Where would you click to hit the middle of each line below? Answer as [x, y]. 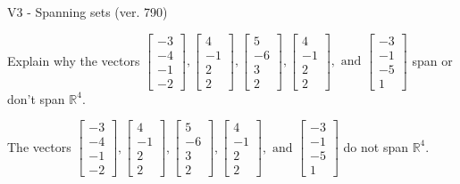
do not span [376, 146]
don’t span [36, 98]
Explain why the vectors [74, 60]
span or [432, 60]
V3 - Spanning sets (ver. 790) [88, 12]
